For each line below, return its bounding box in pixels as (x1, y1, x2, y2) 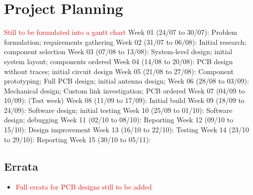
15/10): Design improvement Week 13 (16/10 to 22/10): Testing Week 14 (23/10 (4, 124, 249, 135)
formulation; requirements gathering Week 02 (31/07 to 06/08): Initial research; (4, 36, 247, 47)
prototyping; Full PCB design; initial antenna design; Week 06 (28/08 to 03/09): (4, 76, 249, 86)
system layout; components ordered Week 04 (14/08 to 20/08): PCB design (4, 56, 233, 66)
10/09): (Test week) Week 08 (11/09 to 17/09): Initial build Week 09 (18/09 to (4, 95, 245, 105)
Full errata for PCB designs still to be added (15, 182, 152, 192)
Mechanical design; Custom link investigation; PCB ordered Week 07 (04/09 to (4, 85, 245, 96)
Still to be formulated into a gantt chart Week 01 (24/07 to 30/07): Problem (4, 27, 237, 37)
